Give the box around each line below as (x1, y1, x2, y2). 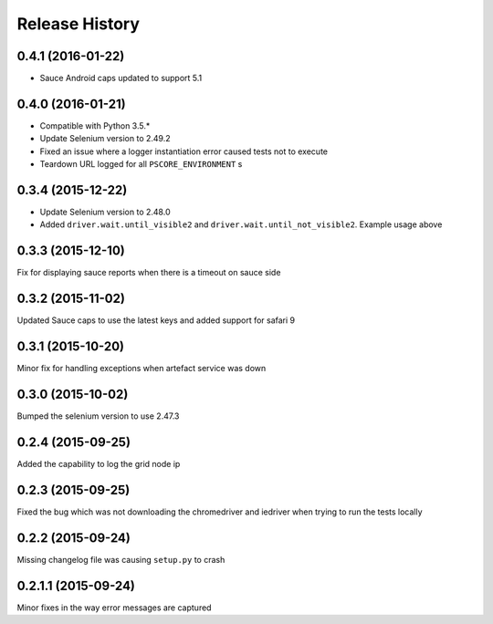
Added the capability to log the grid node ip (16, 458, 181, 469)
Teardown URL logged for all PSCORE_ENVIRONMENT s (39, 159, 243, 170)
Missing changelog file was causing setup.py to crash (16, 554, 226, 565)
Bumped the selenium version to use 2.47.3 (16, 411, 180, 421)
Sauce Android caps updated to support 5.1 (39, 73, 203, 84)
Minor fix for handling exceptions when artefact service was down (16, 363, 267, 374)
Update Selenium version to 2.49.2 (39, 133, 171, 144)
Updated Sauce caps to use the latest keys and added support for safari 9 (16, 315, 296, 326)
